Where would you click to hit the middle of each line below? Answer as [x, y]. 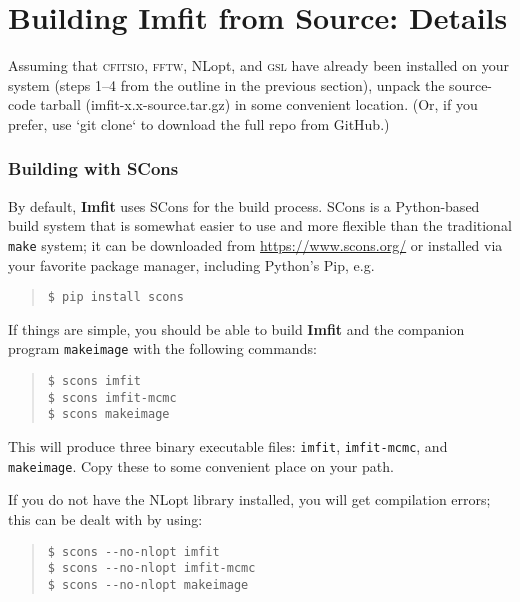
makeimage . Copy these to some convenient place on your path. [201, 465]
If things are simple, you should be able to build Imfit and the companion [236, 328]
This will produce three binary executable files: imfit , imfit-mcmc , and [228, 446]
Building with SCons [93, 168]
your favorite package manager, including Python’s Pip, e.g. [191, 264]
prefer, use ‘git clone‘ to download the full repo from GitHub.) [199, 123]
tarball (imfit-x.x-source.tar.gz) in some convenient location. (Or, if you [259, 104]
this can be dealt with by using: [105, 518]
